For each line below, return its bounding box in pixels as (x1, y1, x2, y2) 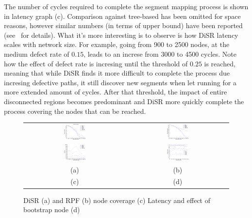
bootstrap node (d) (23, 204, 80, 215)
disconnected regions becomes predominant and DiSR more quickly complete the (4, 96, 244, 106)
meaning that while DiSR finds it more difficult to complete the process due (4, 68, 230, 78)
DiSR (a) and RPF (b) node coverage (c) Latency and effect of (23, 195, 211, 205)
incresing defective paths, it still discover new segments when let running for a (4, 77, 236, 87)
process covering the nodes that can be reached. (4, 106, 146, 116)
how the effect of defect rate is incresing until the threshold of (4, 58, 188, 68)
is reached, (204, 58, 235, 68)
